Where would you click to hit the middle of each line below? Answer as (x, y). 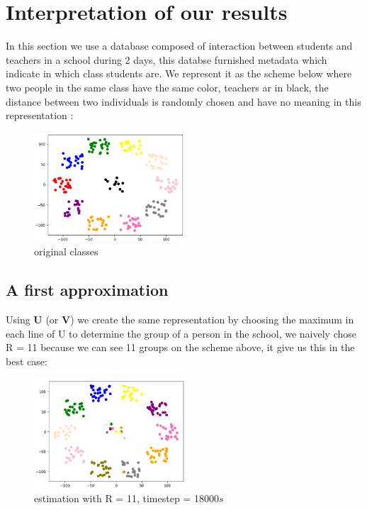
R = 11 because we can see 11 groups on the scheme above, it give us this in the (180, 347)
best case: (27, 361)
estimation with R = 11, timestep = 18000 (126, 498)
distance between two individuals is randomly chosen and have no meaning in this (183, 101)
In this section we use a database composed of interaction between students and (179, 46)
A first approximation (87, 290)
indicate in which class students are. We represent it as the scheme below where (179, 73)
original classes (66, 251)
